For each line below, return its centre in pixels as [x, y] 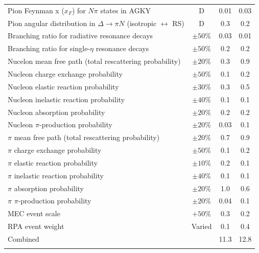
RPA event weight [36, 226]
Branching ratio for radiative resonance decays [80, 36]
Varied [202, 226]
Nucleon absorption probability [56, 112]
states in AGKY [126, 10]
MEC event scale [34, 213]
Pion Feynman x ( [36, 10]
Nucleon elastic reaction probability [63, 86]
